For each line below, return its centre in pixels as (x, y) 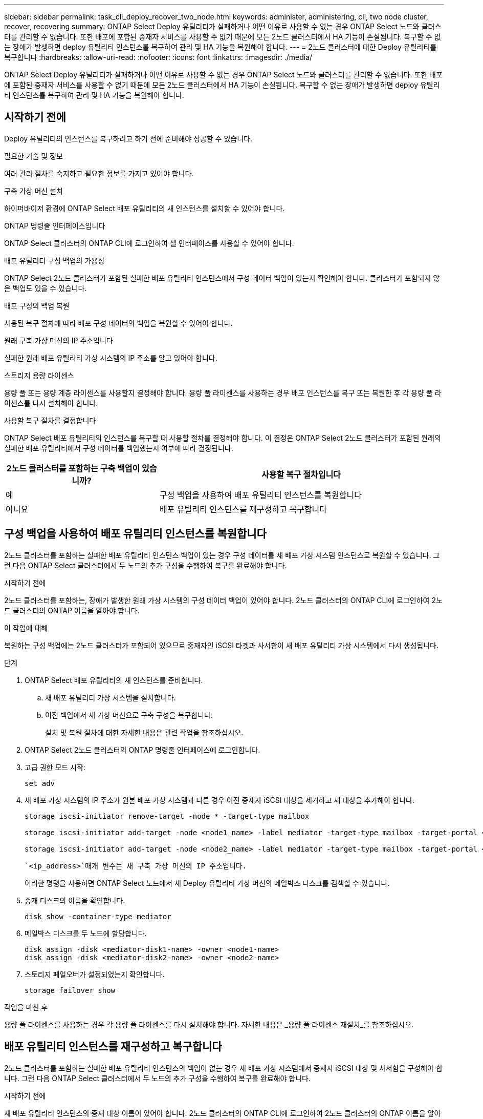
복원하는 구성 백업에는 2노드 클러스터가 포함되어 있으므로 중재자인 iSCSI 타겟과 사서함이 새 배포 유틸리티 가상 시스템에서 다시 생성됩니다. (222, 645)
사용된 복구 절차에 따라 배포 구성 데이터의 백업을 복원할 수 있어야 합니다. (118, 323)
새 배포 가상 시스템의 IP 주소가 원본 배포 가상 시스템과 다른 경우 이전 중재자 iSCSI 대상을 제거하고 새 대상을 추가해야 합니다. (219, 800)
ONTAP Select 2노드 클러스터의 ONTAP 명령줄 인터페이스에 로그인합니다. (142, 750)
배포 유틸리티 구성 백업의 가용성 (54, 260)
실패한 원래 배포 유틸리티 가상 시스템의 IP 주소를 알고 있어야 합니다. (111, 358)
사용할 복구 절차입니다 (301, 474)
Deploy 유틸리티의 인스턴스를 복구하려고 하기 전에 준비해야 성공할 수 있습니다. (128, 138)
